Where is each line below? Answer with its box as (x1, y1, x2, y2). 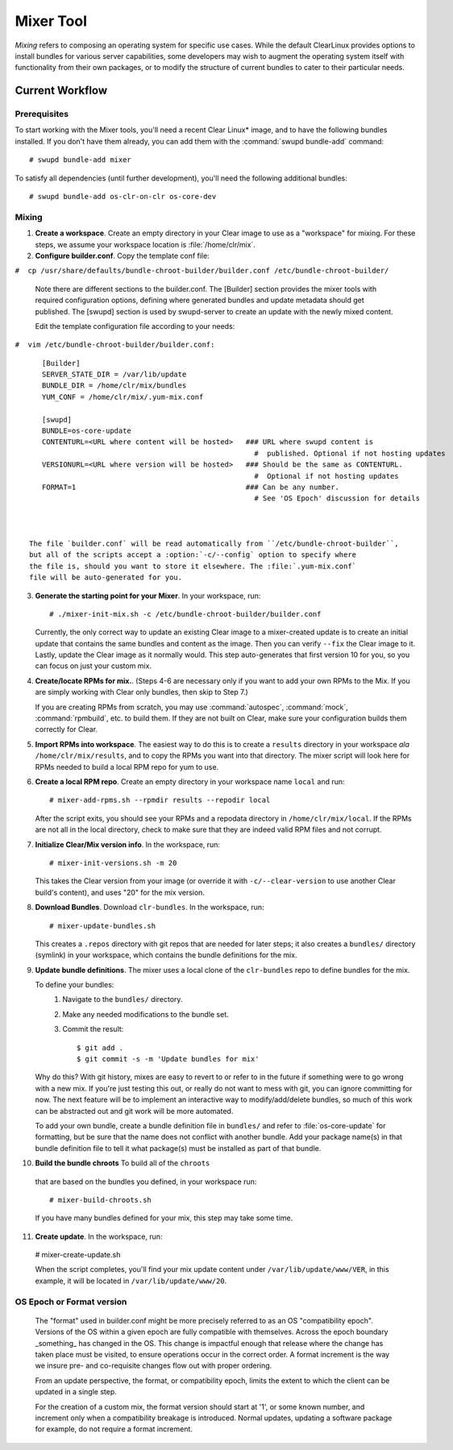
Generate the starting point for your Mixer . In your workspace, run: (35, 591, 261, 600)
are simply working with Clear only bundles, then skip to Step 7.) (35, 688, 249, 697)
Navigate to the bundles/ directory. (62, 995, 183, 1004)
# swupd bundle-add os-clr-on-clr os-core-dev (29, 192, 217, 202)
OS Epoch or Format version (15, 1296, 127, 1307)
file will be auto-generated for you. (29, 573, 183, 582)
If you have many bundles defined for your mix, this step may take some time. (35, 1213, 293, 1223)
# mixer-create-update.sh (35, 1250, 121, 1260)
